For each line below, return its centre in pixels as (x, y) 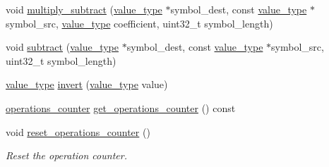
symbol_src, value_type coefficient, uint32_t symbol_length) (139, 23)
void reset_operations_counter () (78, 131)
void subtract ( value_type (62, 47)
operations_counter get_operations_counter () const (121, 107)
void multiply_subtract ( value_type (84, 9)
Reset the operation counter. (66, 155)
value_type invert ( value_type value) (87, 84)
